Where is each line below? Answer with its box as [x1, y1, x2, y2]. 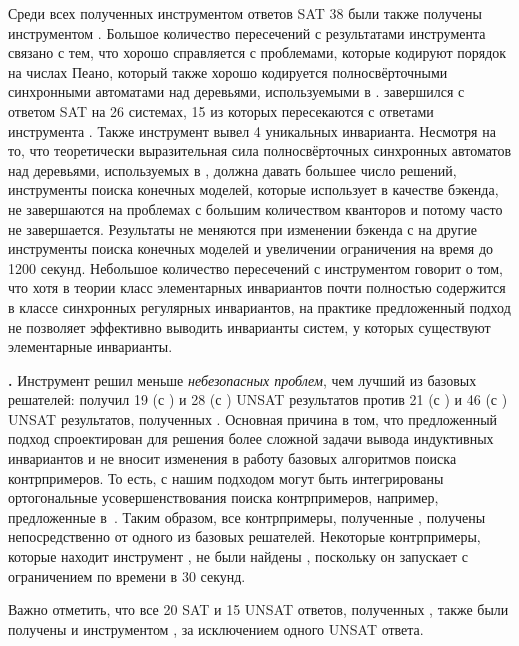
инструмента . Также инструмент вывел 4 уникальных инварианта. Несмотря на [8, 120, 496, 141]
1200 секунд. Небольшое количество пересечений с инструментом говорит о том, [8, 257, 503, 278]
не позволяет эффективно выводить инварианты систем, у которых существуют [8, 316, 491, 337]
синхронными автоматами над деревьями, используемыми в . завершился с [8, 81, 465, 102]
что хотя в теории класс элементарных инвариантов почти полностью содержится [8, 277, 506, 298]
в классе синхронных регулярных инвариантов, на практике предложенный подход [8, 296, 511, 317]
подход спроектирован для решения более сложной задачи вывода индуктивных [8, 428, 494, 449]
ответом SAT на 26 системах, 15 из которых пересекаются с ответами [8, 100, 434, 121]
